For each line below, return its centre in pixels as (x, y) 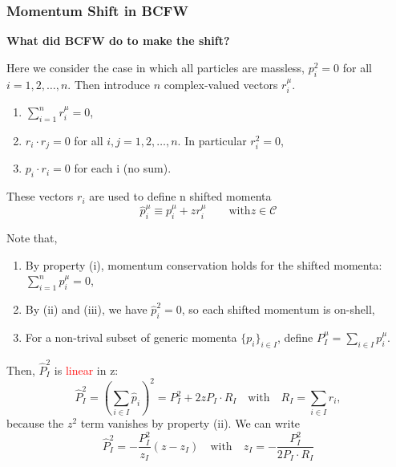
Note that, (32, 238)
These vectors (40, 196)
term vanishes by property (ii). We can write (190, 423)
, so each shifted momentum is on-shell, (278, 309)
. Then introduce (109, 84)
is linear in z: (86, 370)
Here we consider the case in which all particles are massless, (156, 67)
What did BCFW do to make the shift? (118, 41)
